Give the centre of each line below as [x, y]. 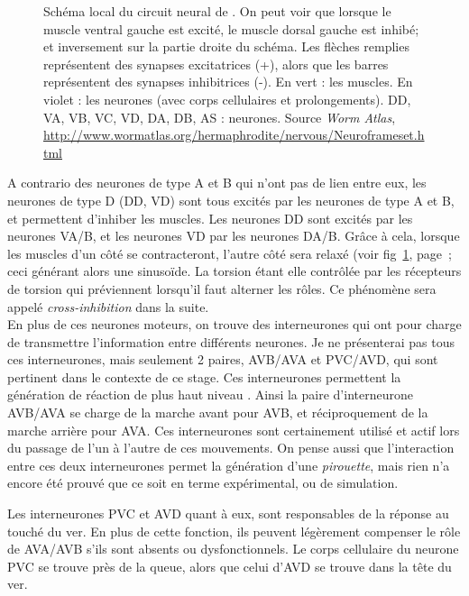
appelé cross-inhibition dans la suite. [108, 306]
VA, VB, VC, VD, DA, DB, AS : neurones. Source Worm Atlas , [220, 117]
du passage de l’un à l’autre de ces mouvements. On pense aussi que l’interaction [231, 448]
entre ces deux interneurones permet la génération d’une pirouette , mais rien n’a [229, 465]
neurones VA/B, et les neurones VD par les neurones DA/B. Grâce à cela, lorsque [234, 236]
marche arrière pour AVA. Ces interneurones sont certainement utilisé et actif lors [234, 430]
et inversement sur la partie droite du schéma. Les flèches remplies [226, 46]
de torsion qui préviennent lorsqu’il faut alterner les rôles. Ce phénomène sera [222, 288]
